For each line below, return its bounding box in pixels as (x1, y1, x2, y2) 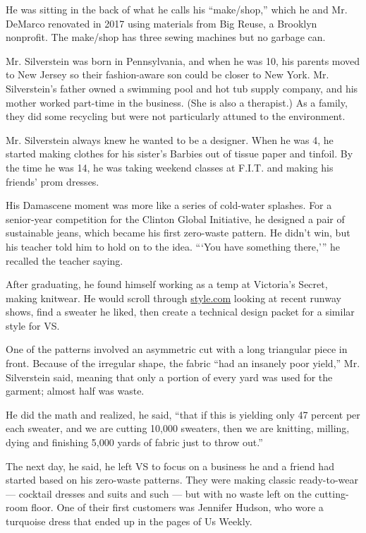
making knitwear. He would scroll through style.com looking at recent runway (6, 290, 341, 305)
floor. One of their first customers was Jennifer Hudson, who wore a (31, 500, 324, 515)
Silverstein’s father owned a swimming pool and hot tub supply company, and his (6, 80, 358, 95)
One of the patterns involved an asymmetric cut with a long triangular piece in (6, 342, 348, 357)
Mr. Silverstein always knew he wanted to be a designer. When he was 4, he (6, 132, 334, 147)
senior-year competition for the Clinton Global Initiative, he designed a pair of (6, 211, 345, 226)
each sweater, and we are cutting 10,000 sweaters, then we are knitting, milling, (6, 421, 350, 436)
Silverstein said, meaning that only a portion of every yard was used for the (6, 369, 333, 384)
